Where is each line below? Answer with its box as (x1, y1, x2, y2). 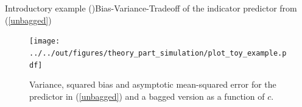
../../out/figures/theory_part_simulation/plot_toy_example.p (29, 48, 287, 57)
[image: (29, 37, 60, 46)
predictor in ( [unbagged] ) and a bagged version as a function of (29, 89, 265, 102)
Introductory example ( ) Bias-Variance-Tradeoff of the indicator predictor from (5, 2, 297, 14)
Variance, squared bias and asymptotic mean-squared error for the (29, 78, 276, 91)
